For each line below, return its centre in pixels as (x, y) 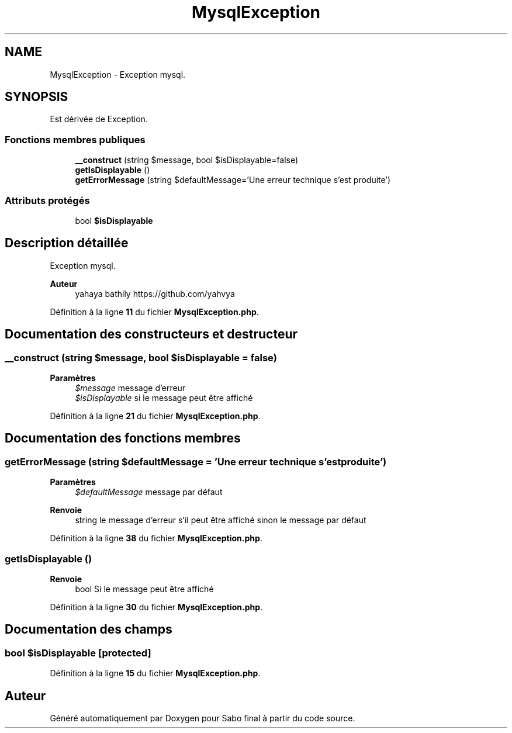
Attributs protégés (47, 200)
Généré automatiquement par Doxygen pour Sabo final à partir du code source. (203, 718)
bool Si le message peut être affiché (144, 589)
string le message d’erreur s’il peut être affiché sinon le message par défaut (221, 520)
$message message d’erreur (130, 388)
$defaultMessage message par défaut (149, 492)
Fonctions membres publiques (75, 139)
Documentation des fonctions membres (123, 438)
